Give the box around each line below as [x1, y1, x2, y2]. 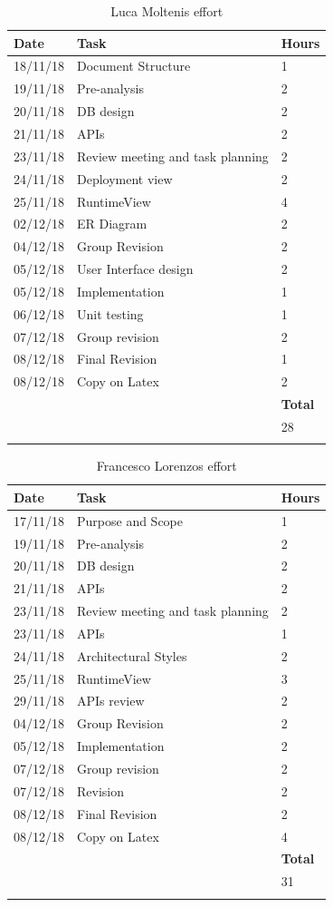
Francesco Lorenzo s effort [96, 456, 237, 475]
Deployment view [77, 169, 173, 188]
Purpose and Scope [77, 511, 183, 530]
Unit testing [77, 304, 144, 323]
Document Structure [77, 56, 191, 75]
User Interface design [77, 259, 194, 278]
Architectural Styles [77, 646, 187, 665]
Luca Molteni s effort [110, 2, 224, 20]
